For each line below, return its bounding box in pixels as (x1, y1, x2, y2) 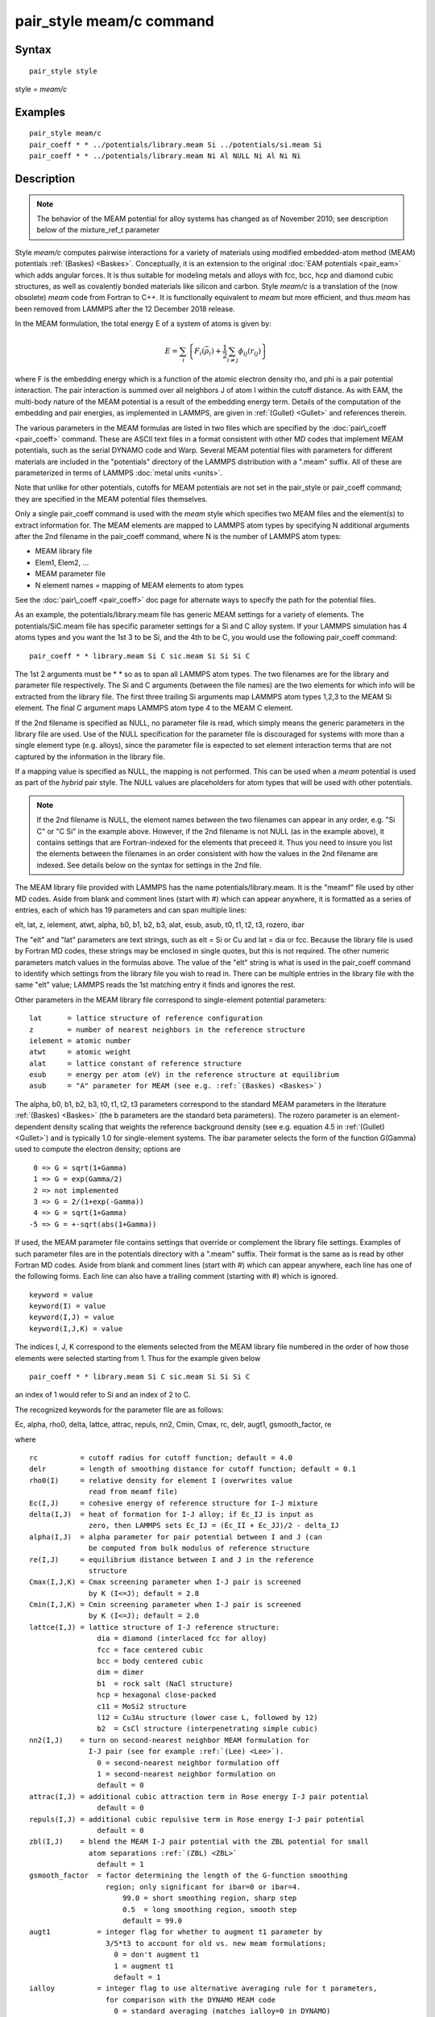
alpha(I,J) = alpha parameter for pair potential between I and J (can (29, 1532, 322, 1541)
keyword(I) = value (29, 1301, 106, 1311)
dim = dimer (97, 1668, 144, 1677)
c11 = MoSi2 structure (97, 1702, 187, 1710)
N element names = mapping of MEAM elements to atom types (35, 580, 244, 590)
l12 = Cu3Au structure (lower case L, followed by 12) (97, 1713, 318, 1722)
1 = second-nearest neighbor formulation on (97, 1769, 275, 1778)
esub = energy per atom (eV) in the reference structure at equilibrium (29, 1070, 340, 1079)
